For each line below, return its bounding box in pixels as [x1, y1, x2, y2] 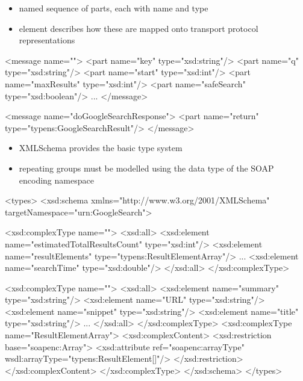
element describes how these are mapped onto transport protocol [19, 22, 258, 34]
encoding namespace [19, 173, 94, 186]
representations [19, 34, 75, 46]
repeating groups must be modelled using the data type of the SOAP [19, 161, 274, 174]
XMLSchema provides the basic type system [19, 141, 183, 154]
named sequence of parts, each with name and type [19, 2, 208, 14]
